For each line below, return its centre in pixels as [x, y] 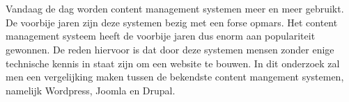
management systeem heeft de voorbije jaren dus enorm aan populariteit [161, 36]
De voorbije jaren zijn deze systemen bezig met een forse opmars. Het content [172, 22]
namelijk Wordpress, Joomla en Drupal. [91, 90]
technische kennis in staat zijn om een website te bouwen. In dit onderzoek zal [173, 63]
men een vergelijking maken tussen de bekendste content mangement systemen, [175, 77]
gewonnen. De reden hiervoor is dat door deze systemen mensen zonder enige [170, 49]
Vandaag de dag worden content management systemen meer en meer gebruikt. [175, 9]
